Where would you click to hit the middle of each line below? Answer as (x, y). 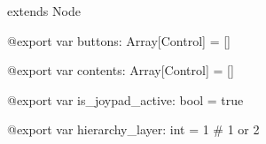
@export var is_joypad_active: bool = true (125, 99)
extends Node (44, 11)
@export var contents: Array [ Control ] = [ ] (121, 70)
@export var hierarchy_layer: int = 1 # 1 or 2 (133, 129)
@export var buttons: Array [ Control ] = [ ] (119, 40)
